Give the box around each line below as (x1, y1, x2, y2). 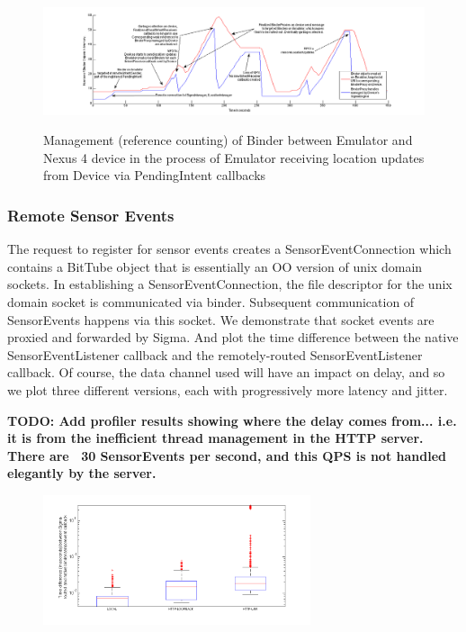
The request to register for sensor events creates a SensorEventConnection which (7, 239, 452, 258)
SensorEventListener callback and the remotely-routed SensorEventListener (7, 345, 423, 364)
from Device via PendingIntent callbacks (43, 166, 266, 185)
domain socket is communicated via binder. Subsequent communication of (7, 293, 415, 311)
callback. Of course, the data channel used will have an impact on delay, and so (7, 363, 445, 382)
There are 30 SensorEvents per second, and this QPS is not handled (7, 446, 446, 465)
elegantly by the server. (7, 464, 157, 483)
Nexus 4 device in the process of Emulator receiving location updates (43, 148, 425, 167)
